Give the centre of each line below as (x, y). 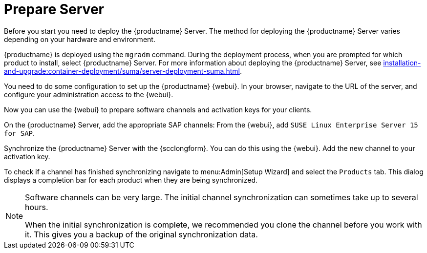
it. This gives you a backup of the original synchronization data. (141, 234)
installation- (402, 63)
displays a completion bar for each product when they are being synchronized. (131, 180)
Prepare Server (54, 9)
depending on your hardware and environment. (80, 39)
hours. (37, 207)
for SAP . (20, 133)
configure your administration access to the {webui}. (89, 94)
